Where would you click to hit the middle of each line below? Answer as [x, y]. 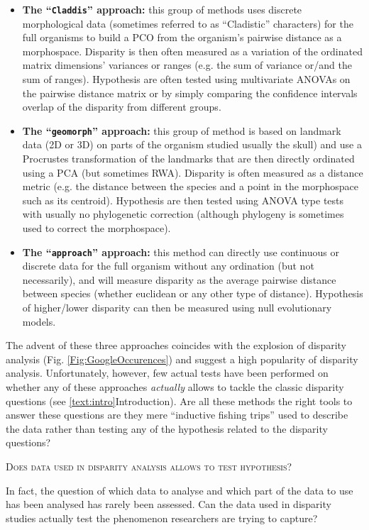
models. [39, 321]
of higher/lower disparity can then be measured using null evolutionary [177, 308]
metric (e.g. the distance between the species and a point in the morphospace [191, 186]
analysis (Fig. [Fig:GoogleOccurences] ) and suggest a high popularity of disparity [182, 359]
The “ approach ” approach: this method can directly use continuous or [181, 252]
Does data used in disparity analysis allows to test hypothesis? [149, 466]
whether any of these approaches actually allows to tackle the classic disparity [175, 387]
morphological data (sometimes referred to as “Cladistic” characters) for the [188, 23]
